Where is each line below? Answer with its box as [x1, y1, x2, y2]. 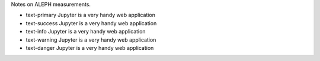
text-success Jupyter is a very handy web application [25, 19, 157, 26]
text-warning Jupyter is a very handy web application [25, 36, 156, 43]
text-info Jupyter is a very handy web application [25, 28, 146, 35]
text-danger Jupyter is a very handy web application [25, 44, 154, 51]
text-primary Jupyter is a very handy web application [25, 12, 155, 19]
